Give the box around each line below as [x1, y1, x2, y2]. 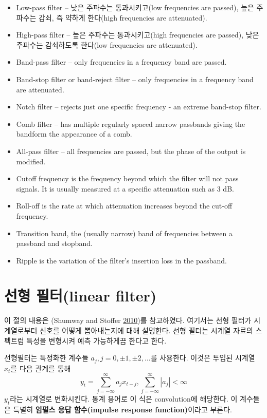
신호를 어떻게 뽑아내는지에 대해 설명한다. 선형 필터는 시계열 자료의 [40, 325, 253, 335]
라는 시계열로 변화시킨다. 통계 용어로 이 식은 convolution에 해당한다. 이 [10, 393, 238, 404]
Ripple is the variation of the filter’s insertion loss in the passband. [16, 255, 227, 265]
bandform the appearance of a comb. [16, 128, 132, 139]
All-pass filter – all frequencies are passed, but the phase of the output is [16, 145, 246, 156]
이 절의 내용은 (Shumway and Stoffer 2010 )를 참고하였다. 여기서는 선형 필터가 [4, 315, 252, 326]
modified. [16, 156, 46, 166]
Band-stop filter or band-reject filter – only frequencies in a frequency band [16, 73, 254, 84]
